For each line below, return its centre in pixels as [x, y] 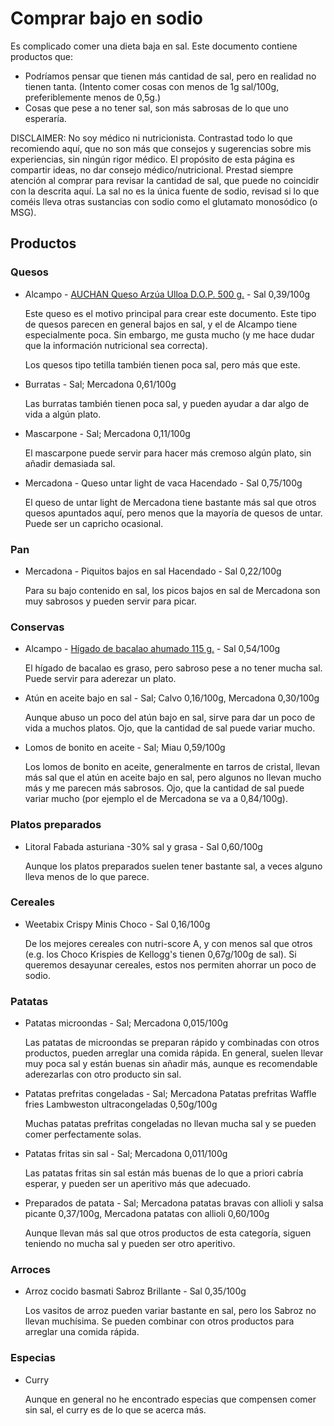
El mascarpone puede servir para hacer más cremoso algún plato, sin [168, 453]
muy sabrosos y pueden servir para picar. [110, 601]
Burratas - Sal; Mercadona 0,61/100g [100, 384]
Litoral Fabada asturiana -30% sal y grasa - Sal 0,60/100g [143, 846]
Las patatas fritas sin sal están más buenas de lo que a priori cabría [164, 1173]
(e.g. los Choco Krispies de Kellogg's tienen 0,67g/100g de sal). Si [160, 954]
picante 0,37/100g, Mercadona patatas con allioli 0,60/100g [147, 1214]
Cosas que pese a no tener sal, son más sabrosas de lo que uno [156, 108]
